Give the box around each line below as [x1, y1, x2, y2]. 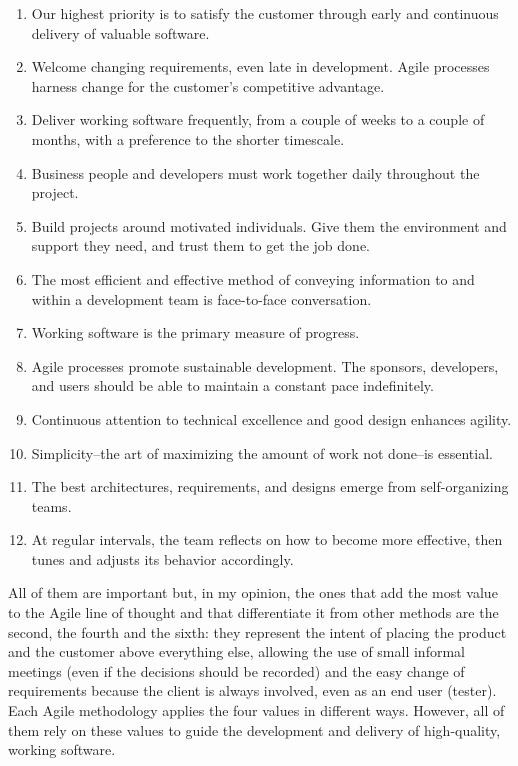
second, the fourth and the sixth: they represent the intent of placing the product [8, 621, 507, 642]
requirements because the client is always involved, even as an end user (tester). [8, 680, 497, 701]
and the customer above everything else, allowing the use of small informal [8, 641, 465, 662]
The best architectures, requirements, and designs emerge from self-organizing [31, 476, 509, 497]
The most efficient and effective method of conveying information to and [31, 268, 475, 289]
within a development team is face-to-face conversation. [31, 288, 372, 309]
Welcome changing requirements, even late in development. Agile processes [31, 56, 490, 77]
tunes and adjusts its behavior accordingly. [31, 548, 294, 569]
